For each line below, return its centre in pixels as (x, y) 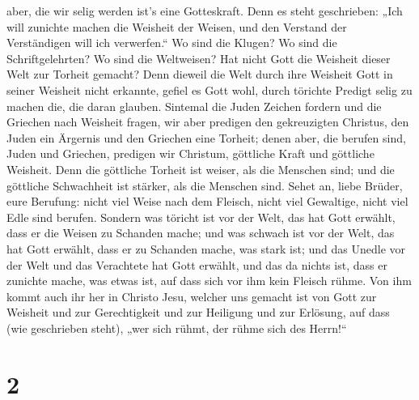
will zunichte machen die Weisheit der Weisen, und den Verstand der (177, 26)
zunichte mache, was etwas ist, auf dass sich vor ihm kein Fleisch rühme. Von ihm (209, 281)
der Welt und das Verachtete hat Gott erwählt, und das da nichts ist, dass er (197, 264)
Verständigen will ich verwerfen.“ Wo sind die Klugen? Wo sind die (172, 43)
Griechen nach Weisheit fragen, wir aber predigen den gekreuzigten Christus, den (208, 122)
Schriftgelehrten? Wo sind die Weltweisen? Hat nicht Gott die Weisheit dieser (199, 58)
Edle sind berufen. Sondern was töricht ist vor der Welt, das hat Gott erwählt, (201, 217)
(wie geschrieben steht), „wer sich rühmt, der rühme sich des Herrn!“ (177, 328)
